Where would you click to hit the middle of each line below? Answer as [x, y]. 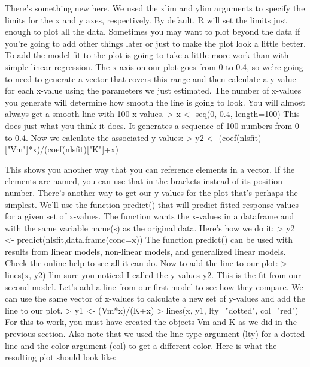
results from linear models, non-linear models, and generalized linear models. [145, 251]
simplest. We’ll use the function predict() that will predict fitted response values [152, 204]
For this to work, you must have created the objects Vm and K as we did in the [151, 322]
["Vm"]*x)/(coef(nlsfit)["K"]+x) [62, 149]
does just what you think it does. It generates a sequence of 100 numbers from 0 [152, 125]
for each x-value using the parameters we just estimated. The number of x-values [153, 90]
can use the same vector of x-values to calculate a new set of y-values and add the [155, 298]
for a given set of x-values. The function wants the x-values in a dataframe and [150, 216]
